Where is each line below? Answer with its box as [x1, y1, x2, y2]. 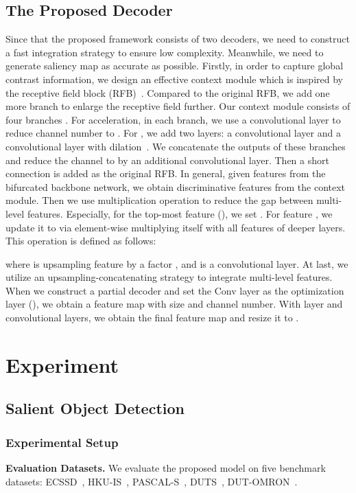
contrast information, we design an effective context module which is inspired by [5, 71, 343, 86]
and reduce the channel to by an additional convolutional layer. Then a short [5, 152, 329, 167]
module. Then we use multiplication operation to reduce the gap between [5, 193, 313, 207]
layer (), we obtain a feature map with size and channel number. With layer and [5, 297, 343, 311]
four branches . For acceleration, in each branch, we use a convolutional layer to [5, 112, 341, 126]
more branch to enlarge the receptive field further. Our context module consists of [5, 99, 351, 113]
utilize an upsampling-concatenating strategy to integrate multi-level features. [5, 270, 333, 284]
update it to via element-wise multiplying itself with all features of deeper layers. [5, 220, 346, 234]
